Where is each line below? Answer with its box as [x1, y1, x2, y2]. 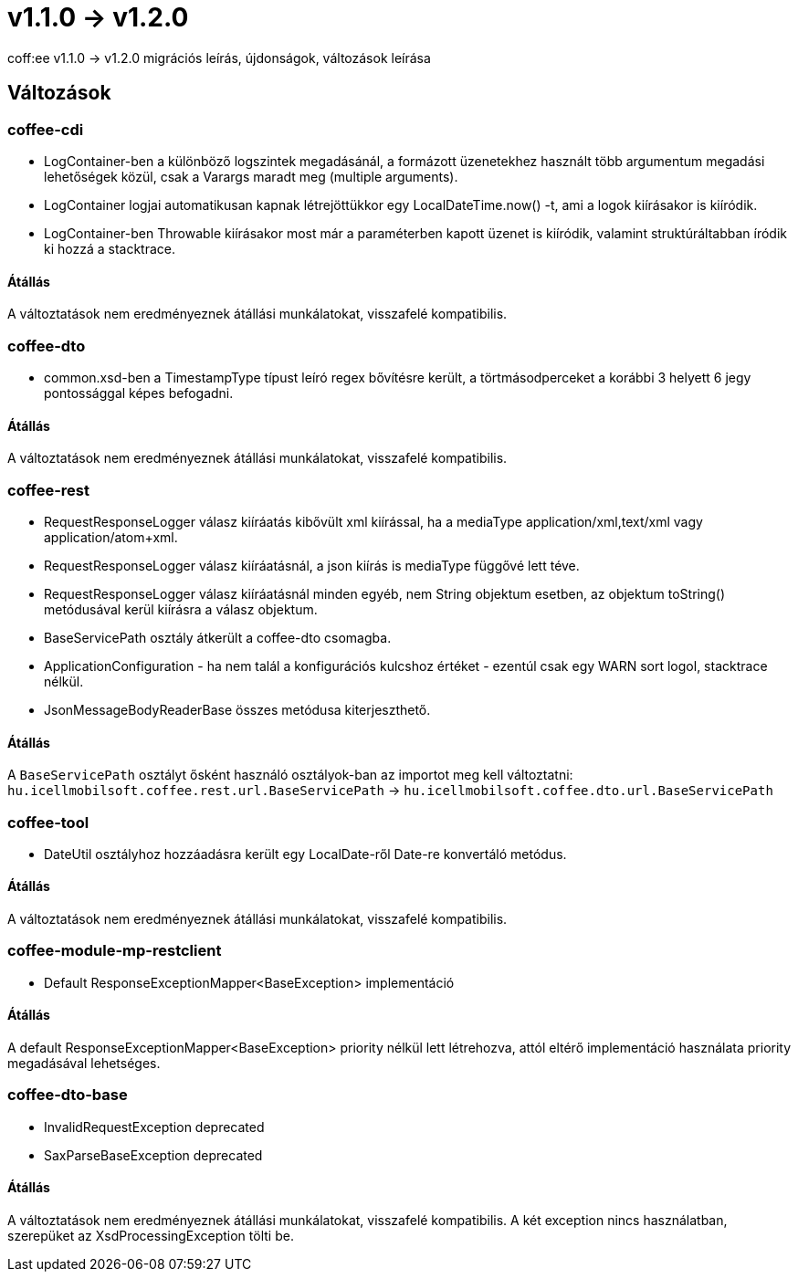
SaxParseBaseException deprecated [44, 1147, 263, 1163]
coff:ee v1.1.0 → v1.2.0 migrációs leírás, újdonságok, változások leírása [7, 49, 431, 66]
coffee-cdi [7, 120, 84, 139]
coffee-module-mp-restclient [7, 941, 222, 960]
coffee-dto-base [7, 1085, 128, 1105]
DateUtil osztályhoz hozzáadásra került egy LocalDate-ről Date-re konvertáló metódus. [44, 845, 567, 862]
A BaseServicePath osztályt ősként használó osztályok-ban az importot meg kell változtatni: [7, 767, 573, 783]
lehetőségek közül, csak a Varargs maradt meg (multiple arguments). [44, 168, 458, 184]
